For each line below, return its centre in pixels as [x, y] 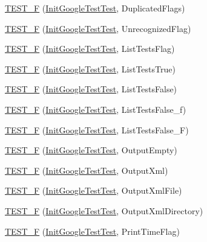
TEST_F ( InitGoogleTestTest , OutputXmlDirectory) [104, 210]
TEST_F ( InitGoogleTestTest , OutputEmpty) [91, 150]
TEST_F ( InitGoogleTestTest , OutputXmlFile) [94, 190]
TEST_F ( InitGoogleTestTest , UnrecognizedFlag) [98, 28]
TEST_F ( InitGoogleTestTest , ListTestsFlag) [90, 49]
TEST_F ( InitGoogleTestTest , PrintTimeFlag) [92, 231]
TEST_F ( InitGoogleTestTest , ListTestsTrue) [90, 68]
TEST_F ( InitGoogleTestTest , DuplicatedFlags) [95, 8]
